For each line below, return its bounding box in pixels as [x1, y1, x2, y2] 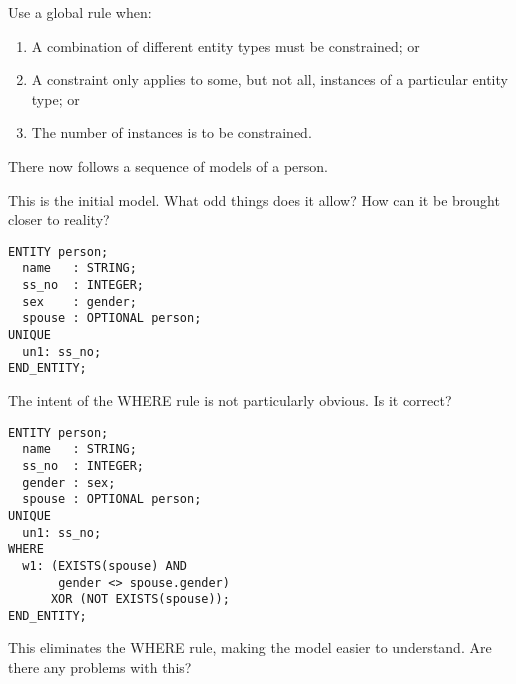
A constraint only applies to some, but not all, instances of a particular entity [31, 69, 508, 90]
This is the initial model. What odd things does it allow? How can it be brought [8, 189, 500, 210]
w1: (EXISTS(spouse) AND [22, 558, 187, 573]
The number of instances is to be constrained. [31, 122, 312, 143]
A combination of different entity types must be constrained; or [31, 35, 420, 56]
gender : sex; [22, 475, 116, 490]
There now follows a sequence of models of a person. [8, 155, 329, 176]
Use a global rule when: [8, 2, 152, 22]
